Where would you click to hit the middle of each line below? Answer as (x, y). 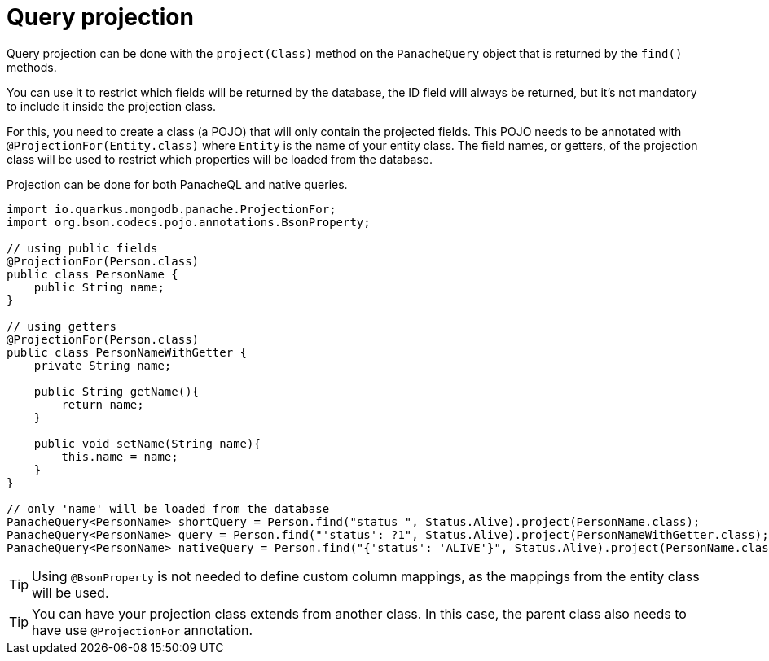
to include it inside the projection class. (111, 106)
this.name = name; (120, 456)
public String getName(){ (116, 391)
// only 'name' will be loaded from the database (168, 508)
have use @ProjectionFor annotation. (143, 630)
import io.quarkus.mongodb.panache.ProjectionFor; (171, 209)
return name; (103, 404)
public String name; (99, 287)
